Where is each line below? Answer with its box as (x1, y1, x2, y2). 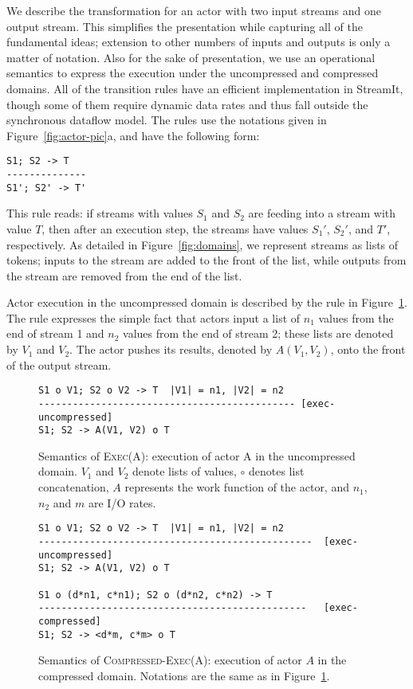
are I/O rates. (88, 494, 156, 511)
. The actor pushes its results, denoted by (69, 341, 273, 358)
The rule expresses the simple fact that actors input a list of (6, 309, 301, 326)
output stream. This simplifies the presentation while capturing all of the (6, 18, 363, 34)
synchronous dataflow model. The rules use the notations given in (6, 112, 327, 128)
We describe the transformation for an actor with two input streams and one (6, 2, 381, 18)
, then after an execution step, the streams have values (41, 220, 309, 237)
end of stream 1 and (6, 325, 104, 342)
